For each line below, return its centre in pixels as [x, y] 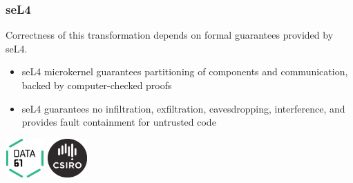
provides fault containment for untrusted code [119, 122]
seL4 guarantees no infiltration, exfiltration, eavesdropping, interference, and [183, 108]
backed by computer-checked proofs [97, 85]
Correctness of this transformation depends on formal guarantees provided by [170, 35]
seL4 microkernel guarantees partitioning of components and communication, [185, 71]
